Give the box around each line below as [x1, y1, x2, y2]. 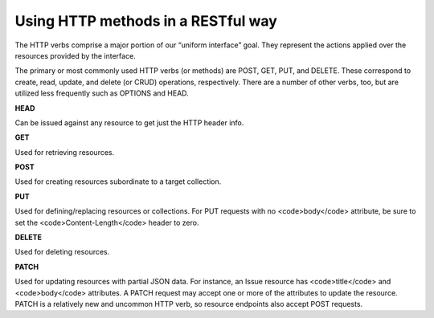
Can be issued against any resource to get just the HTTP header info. [14, 117, 244, 128]
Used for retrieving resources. [14, 147, 115, 157]
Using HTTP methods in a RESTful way [14, 12, 277, 30]
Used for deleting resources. [14, 247, 110, 257]
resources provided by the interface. [14, 51, 136, 60]
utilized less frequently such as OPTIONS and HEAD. [14, 88, 189, 98]
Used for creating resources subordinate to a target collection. [14, 177, 222, 186]
